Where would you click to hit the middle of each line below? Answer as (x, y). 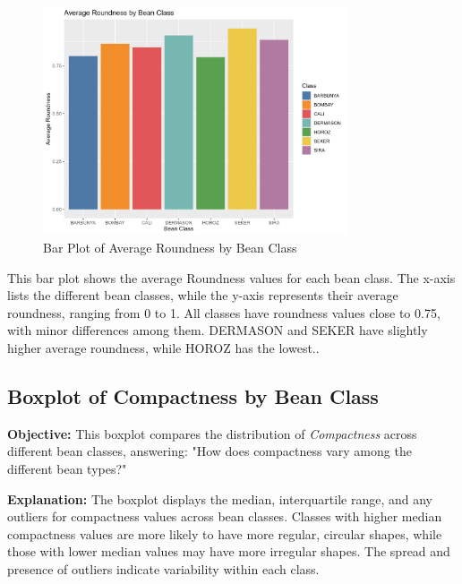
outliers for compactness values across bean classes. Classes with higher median (225, 516)
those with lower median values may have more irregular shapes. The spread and (229, 551)
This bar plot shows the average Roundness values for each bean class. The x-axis (231, 277)
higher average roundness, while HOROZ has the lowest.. (163, 347)
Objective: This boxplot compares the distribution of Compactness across (212, 433)
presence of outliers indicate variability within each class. (163, 568)
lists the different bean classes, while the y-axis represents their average (203, 295)
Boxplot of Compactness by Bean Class (193, 395)
